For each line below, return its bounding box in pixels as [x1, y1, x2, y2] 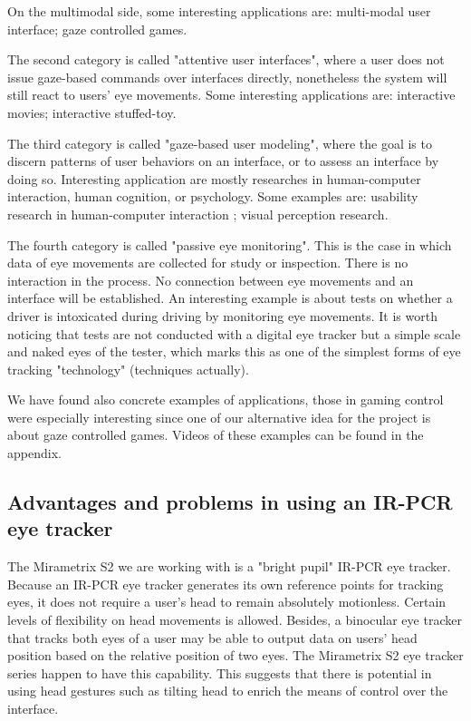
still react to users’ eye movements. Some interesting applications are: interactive [7, 85, 456, 104]
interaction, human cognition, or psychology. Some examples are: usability [7, 187, 418, 206]
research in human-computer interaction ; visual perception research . [7, 204, 389, 223]
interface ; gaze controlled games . [7, 19, 187, 38]
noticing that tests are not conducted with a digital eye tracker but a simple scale [7, 324, 461, 343]
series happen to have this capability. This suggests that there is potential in [7, 663, 432, 682]
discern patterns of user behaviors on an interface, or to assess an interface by [7, 151, 439, 171]
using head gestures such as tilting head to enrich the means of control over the [7, 681, 448, 700]
